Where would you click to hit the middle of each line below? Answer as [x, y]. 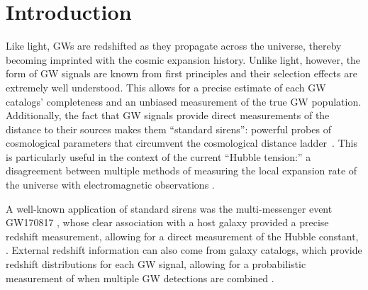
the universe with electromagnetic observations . [110, 185]
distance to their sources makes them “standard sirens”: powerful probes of [168, 129]
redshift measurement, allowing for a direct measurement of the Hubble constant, [182, 236]
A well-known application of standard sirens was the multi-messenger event [169, 208]
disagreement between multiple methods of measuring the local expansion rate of [182, 171]
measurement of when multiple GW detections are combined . [140, 278]
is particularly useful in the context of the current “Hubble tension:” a [158, 156]
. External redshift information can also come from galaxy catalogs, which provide [184, 250]
